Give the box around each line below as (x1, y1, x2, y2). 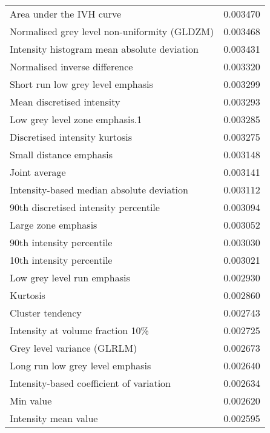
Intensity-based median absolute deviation (10, 183, 188, 196)
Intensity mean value (10, 411, 98, 425)
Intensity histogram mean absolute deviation (10, 42, 199, 56)
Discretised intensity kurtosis (10, 130, 133, 144)
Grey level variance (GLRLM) (10, 341, 137, 355)
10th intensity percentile (10, 253, 113, 267)
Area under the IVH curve (10, 7, 122, 21)
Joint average (10, 165, 66, 179)
